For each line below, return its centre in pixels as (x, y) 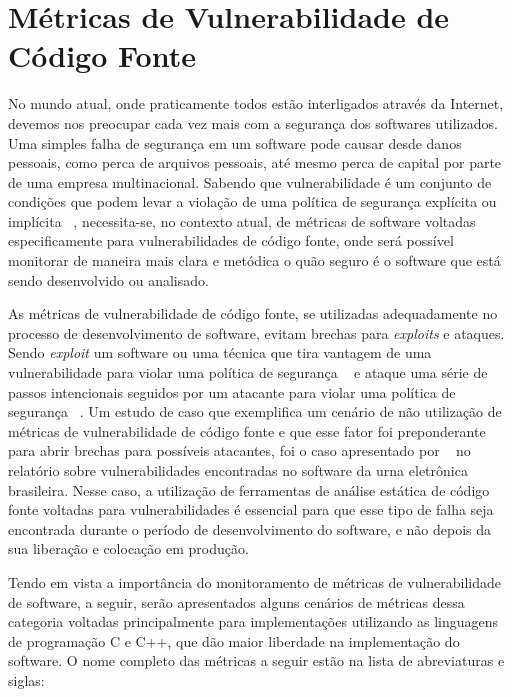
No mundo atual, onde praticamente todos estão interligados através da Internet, (256, 103)
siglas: (26, 679)
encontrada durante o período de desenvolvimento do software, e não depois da (249, 528)
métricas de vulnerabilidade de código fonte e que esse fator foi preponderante (247, 430)
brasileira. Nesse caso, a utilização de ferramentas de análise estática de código (249, 489)
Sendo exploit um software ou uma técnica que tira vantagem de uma (220, 352)
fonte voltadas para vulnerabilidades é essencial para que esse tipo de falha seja (251, 509)
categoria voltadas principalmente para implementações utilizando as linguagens (253, 621)
